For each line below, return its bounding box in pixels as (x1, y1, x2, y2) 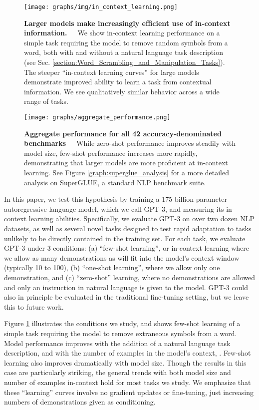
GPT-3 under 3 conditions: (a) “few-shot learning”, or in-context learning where (4, 243, 250, 253)
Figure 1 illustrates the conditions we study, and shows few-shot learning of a (4, 318, 241, 329)
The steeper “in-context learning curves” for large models (24, 66, 199, 77)
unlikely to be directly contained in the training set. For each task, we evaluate (4, 233, 246, 243)
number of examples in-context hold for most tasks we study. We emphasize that (4, 377, 251, 387)
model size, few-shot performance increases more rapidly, (24, 147, 198, 158)
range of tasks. (24, 96, 68, 106)
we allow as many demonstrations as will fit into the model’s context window (4, 252, 240, 263)
